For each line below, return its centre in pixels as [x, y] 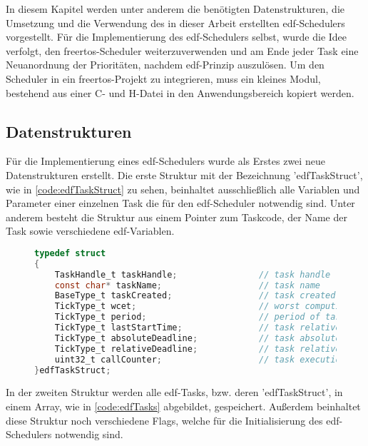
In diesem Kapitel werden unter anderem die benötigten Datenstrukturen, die [175, 9]
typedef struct [70, 253]
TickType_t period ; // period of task [200, 317]
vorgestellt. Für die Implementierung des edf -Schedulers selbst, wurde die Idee [177, 37]
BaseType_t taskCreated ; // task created [195, 296]
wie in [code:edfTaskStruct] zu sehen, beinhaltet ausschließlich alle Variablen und [183, 189]
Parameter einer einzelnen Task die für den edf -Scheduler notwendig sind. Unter [180, 203]
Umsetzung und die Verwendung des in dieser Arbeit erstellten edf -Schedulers [175, 22]
